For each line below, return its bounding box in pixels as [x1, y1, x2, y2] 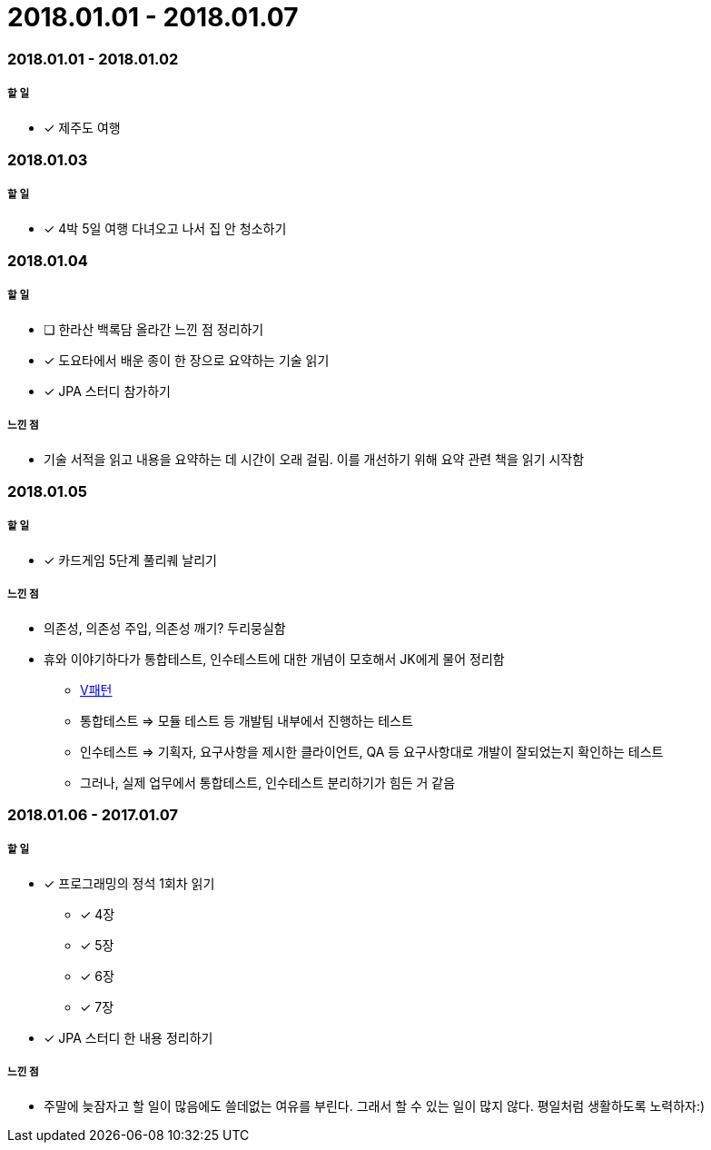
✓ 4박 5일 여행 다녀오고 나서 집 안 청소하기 [44, 220, 287, 236]
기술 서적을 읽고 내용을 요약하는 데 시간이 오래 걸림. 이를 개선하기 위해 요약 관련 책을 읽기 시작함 [44, 451, 585, 467]
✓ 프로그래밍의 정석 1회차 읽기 [44, 875, 215, 891]
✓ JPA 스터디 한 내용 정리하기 [44, 1029, 213, 1046]
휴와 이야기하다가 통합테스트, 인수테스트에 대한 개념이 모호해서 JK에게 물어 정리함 [44, 650, 505, 667]
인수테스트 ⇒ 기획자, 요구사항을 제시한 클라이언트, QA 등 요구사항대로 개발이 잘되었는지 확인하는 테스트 [80, 743, 664, 759]
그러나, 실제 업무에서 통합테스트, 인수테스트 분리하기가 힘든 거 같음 [80, 774, 456, 790]
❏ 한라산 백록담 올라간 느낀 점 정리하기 [44, 321, 264, 337]
